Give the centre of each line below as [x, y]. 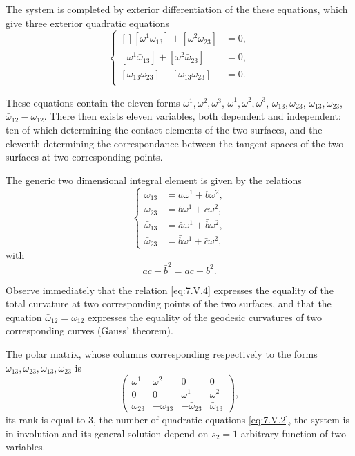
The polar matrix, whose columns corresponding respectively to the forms [162, 354]
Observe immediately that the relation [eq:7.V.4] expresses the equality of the [170, 290]
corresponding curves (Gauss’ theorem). [89, 330]
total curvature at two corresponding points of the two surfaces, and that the [169, 303]
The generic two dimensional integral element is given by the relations [154, 180]
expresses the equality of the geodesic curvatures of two [205, 317]
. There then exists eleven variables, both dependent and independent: [192, 116]
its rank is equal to [46, 420]
